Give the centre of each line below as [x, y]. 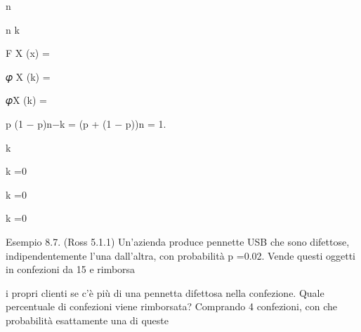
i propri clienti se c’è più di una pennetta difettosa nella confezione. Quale [165, 292]
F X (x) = [28, 53]
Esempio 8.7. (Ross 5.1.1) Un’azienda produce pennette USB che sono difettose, [178, 241]
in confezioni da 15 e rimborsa [71, 269]
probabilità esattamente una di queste [87, 320]
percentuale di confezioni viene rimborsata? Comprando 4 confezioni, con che [171, 306]
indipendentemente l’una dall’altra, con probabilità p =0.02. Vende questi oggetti [181, 255]
